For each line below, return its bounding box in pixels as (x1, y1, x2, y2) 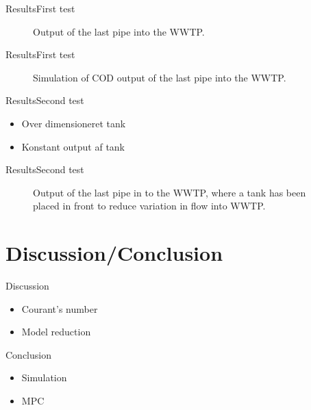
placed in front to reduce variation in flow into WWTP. (33, 198, 266, 213)
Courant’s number (21, 301, 98, 316)
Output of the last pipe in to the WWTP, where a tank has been (33, 185, 306, 199)
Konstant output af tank (21, 139, 125, 153)
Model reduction (21, 324, 91, 339)
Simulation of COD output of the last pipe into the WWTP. (33, 70, 286, 84)
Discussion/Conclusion (5, 239, 223, 267)
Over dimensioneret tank (21, 116, 126, 130)
